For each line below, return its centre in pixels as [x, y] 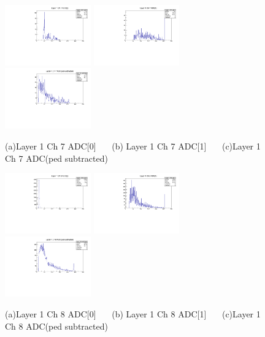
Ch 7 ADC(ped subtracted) [56, 158]
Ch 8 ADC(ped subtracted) [56, 326]
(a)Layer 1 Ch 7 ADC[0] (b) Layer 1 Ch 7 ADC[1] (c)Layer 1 [133, 146]
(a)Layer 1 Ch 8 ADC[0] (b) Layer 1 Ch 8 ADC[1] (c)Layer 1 [133, 314]
